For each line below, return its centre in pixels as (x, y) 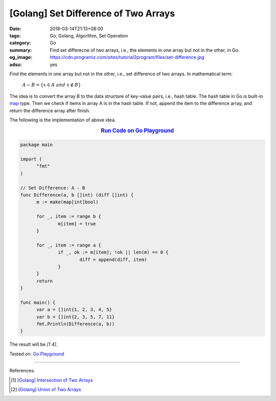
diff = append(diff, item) (113, 259)
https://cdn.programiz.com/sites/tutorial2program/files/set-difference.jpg (127, 57)
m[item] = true (77, 224)
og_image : (21, 57)
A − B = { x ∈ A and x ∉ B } (52, 85)
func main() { (38, 302)
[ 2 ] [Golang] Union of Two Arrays (46, 389)
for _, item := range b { (69, 217)
